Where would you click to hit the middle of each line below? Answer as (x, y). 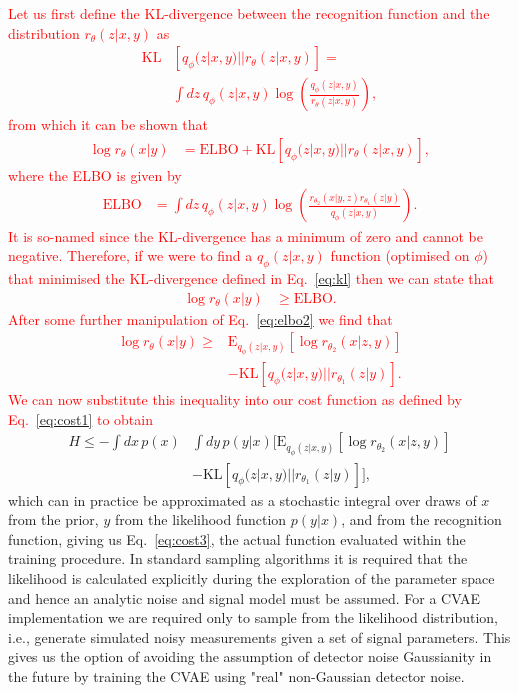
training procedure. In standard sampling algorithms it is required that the (238, 558)
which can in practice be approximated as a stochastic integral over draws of (242, 499)
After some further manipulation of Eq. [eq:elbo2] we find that (200, 318)
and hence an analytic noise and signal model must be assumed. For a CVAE (244, 597)
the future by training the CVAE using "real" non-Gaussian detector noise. (236, 675)
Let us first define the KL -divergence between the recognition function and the (249, 13)
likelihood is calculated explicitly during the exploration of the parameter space (251, 577)
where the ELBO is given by (95, 174)
